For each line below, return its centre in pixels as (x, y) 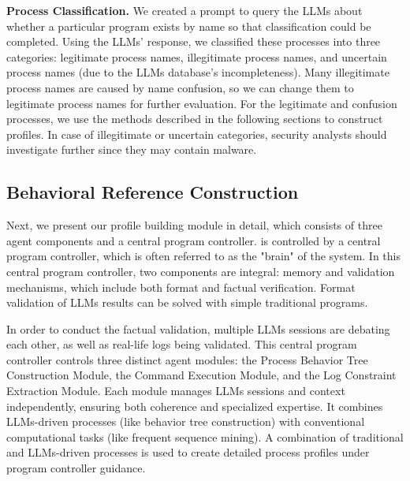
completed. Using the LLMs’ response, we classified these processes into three (194, 41)
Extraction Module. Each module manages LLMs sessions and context (176, 391)
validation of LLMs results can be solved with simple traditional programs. (187, 302)
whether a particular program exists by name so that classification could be (189, 26)
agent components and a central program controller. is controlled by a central (194, 240)
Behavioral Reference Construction (153, 192)
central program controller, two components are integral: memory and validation (201, 271)
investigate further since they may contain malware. (132, 149)
